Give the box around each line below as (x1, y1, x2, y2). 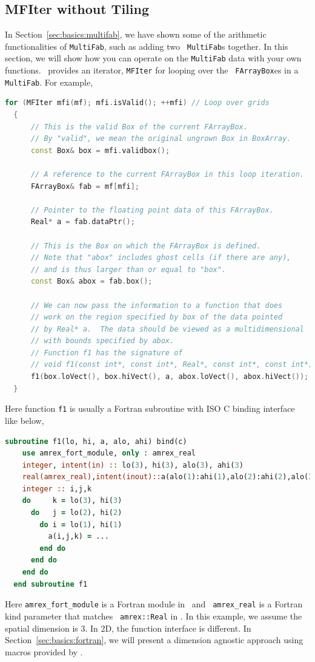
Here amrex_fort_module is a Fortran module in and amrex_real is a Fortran (5, 598, 303, 610)
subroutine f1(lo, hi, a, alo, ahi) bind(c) (5, 437, 187, 446)
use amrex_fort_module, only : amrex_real (22, 449, 196, 458)
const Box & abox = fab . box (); (30, 277, 153, 286)
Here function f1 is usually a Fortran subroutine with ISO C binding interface (5, 402, 295, 415)
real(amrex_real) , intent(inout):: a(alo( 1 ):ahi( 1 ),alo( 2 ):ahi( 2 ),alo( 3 (22, 473, 313, 482)
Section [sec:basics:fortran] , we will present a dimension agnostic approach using (5, 633, 303, 646)
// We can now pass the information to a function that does (30, 301, 283, 310)
